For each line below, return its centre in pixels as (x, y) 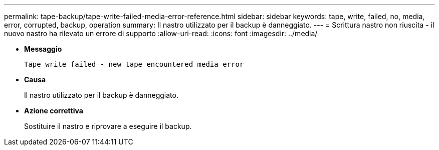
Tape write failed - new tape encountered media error (134, 64)
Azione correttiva (54, 111)
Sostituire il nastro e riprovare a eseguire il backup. (108, 126)
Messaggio (43, 49)
